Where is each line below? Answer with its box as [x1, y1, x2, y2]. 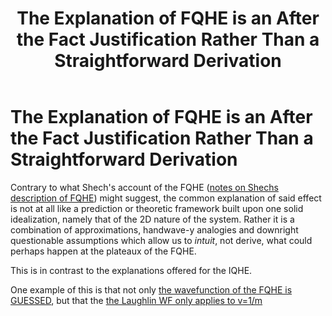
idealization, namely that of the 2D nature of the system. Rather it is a [10, 213, 295, 225]
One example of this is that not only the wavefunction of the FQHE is [10, 283, 293, 296]
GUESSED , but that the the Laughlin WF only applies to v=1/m [10, 294, 263, 306]
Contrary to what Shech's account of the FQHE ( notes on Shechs [10, 181, 279, 193]
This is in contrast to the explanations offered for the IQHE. [10, 264, 253, 276]
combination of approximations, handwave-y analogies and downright [10, 223, 299, 236]
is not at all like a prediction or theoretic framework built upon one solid [10, 202, 304, 214]
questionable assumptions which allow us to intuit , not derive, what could [10, 234, 313, 246]
